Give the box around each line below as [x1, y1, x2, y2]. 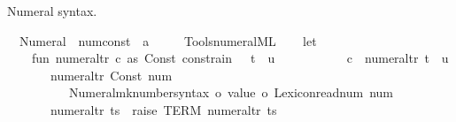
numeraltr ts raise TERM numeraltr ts [50, 100, 277, 118]
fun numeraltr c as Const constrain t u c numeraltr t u [31, 49, 449, 67]
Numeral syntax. [7, 2, 97, 19]
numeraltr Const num [50, 65, 173, 84]
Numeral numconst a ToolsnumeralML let [19, 31, 317, 50]
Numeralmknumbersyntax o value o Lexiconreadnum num [68, 83, 393, 102]
